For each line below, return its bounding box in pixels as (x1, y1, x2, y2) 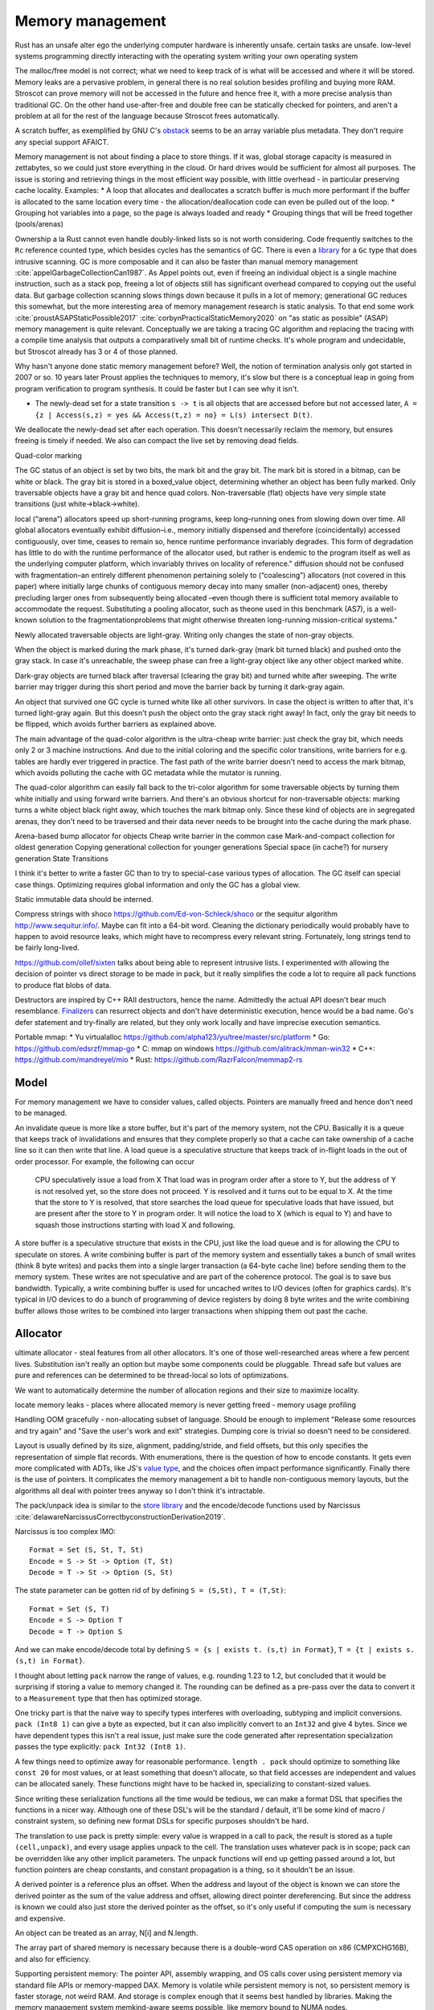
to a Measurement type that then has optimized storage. (14, 1693, 203, 1703)
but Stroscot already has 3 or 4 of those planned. (14, 347, 178, 356)
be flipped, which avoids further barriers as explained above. (14, 720, 217, 729)
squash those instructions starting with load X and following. (35, 1220, 235, 1229)
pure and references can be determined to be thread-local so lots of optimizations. (14, 1371, 289, 1380)
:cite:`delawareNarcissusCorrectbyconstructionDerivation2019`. (14, 1512, 226, 1521)
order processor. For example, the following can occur (14, 1156, 194, 1166)
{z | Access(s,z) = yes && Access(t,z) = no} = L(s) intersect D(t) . (35, 410, 313, 420)
